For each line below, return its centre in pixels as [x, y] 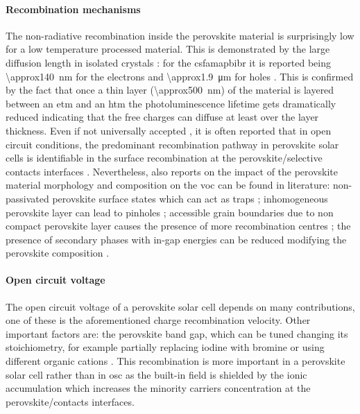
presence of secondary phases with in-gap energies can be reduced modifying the [176, 239]
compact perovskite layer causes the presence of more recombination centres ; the [178, 226]
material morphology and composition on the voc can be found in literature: [168, 185]
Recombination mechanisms [73, 9]
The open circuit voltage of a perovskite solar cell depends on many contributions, [180, 306]
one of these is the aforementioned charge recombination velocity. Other [158, 320]
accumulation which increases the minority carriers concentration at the [158, 388]
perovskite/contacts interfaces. [70, 401]
